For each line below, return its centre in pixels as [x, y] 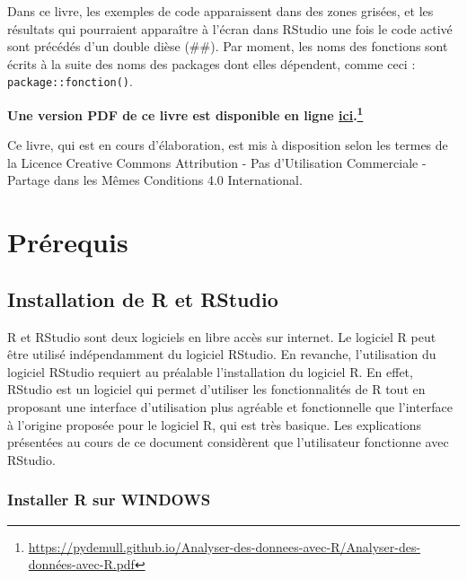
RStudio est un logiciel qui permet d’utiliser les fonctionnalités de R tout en [216, 389]
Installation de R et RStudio [143, 298]
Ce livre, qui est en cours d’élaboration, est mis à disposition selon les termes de [228, 145]
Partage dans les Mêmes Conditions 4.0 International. [155, 180]
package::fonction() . [70, 81]
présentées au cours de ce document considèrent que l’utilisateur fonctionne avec [228, 442]
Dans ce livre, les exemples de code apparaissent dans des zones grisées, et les [220, 11]
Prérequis [68, 242]
